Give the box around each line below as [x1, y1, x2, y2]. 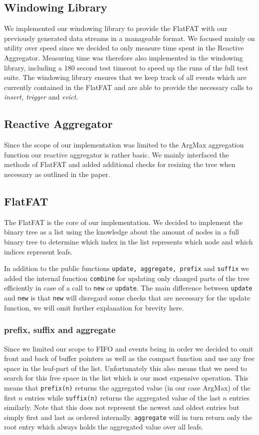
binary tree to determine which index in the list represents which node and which [4, 236, 253, 246]
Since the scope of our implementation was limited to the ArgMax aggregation [4, 139, 244, 150]
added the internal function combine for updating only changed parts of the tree [4, 272, 250, 283]
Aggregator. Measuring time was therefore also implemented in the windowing [4, 52, 243, 62]
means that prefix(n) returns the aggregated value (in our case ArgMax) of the [4, 382, 251, 392]
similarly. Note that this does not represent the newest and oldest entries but [4, 402, 240, 412]
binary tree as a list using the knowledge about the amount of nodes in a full [4, 226, 239, 237]
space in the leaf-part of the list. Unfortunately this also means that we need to [4, 362, 247, 373]
